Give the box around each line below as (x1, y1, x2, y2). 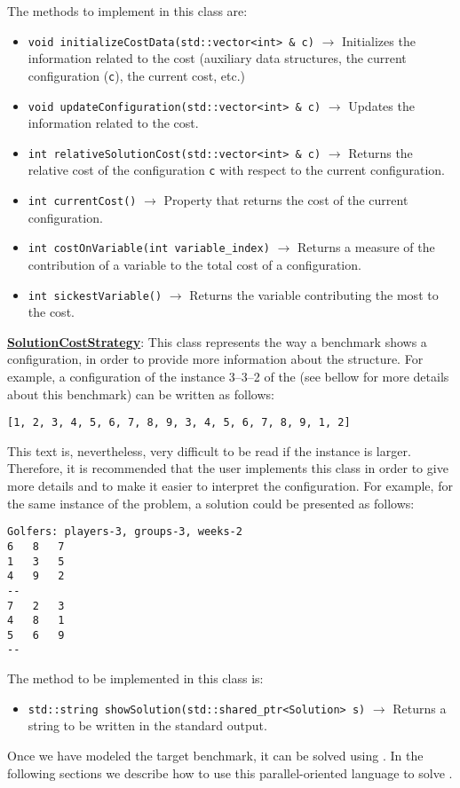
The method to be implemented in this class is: (7, 669, 264, 688)
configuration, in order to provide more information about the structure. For (7, 350, 424, 368)
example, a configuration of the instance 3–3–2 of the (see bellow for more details (7, 367, 449, 385)
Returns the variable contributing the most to (189, 285, 439, 303)
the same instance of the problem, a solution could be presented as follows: (7, 493, 415, 512)
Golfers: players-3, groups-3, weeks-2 (7, 525, 242, 539)
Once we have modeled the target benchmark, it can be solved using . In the (7, 745, 424, 764)
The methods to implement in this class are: (7, 2, 248, 20)
